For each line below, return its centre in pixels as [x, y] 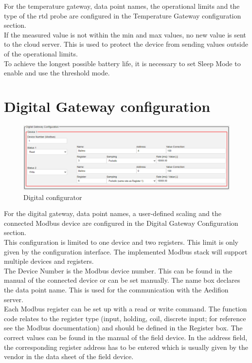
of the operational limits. [41, 53]
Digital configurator [53, 197]
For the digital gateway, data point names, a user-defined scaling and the [113, 213]
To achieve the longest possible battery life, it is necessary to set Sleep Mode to [122, 63]
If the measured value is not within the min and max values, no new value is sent [125, 34]
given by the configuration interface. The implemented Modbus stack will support [126, 251]
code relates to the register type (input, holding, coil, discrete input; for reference [125, 318]
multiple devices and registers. [49, 261]
